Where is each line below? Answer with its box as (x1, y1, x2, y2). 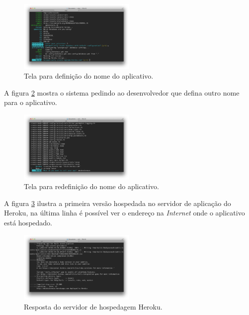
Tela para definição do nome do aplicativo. (24, 71, 154, 81)
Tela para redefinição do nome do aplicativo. (24, 181, 159, 192)
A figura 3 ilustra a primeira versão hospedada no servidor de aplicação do (4, 198, 231, 208)
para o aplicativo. (4, 97, 57, 107)
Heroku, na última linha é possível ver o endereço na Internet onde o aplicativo (4, 208, 245, 218)
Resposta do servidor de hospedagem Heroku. (24, 301, 163, 312)
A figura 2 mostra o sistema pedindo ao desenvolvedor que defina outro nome (4, 87, 240, 98)
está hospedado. (4, 217, 52, 227)
